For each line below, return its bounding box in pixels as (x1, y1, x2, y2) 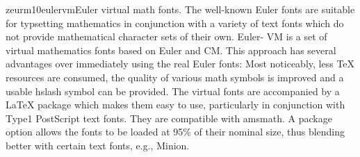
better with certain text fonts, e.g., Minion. (6, 138, 190, 152)
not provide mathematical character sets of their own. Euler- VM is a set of (6, 29, 327, 44)
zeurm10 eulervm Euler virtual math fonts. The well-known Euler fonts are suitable (6, 2, 355, 16)
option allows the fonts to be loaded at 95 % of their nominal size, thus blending (6, 124, 345, 139)
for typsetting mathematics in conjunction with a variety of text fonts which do (6, 15, 344, 30)
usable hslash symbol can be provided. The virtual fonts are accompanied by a (6, 83, 340, 98)
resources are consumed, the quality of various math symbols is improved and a (6, 69, 344, 84)
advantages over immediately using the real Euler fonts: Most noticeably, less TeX (6, 56, 355, 71)
